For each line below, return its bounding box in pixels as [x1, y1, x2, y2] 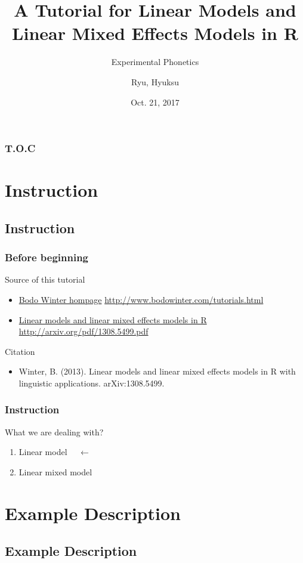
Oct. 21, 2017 [131, 95, 180, 108]
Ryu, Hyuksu [131, 75, 179, 88]
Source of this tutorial [5, 273, 85, 286]
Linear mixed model [18, 465, 92, 478]
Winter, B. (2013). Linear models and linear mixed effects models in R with [18, 365, 296, 378]
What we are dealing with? [5, 425, 104, 438]
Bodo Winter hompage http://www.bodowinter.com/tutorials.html [18, 293, 264, 305]
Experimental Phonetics [111, 55, 199, 68]
